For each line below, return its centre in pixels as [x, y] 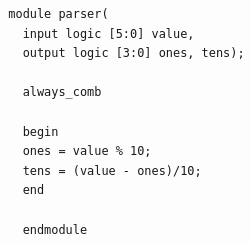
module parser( [58, 14]
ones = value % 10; [87, 151]
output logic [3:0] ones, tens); [133, 53]
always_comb [62, 92]
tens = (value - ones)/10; [112, 170]
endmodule [55, 229]
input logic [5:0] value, [108, 33]
